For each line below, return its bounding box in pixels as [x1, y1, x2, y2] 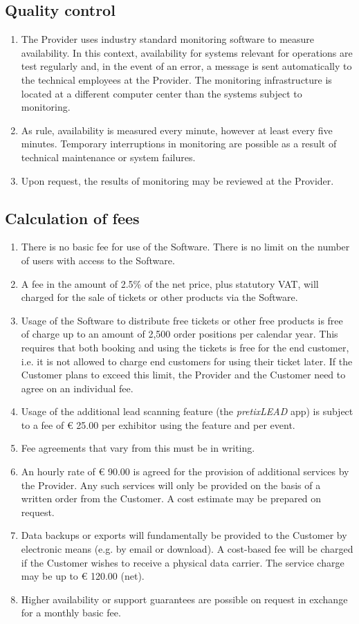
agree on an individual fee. [21, 380, 134, 395]
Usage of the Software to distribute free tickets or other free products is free [21, 313, 343, 327]
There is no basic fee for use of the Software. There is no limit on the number [21, 239, 350, 254]
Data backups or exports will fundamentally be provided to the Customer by [21, 528, 347, 542]
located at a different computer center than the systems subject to [21, 86, 302, 100]
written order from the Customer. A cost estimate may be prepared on [21, 491, 322, 506]
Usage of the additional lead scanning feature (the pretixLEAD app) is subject [21, 404, 353, 419]
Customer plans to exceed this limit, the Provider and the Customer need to [21, 367, 346, 382]
